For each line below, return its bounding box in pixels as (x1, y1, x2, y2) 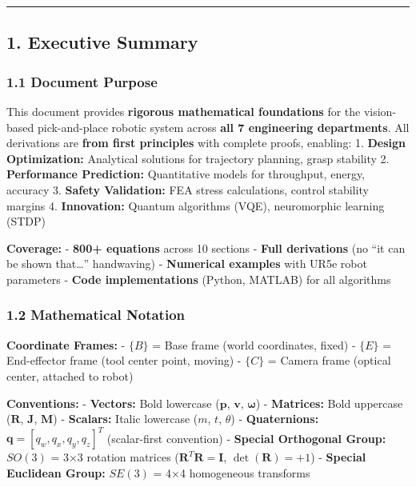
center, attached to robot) (6, 367, 134, 384)
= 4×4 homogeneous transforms (153, 464, 310, 481)
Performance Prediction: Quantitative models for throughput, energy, (6, 166, 365, 182)
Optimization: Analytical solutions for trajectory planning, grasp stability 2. (6, 150, 390, 166)
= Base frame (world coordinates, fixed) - (152, 336, 356, 353)
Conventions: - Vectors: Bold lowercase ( (6, 394, 220, 411)
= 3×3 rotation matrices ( (50, 449, 179, 465)
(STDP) (6, 213, 46, 230)
